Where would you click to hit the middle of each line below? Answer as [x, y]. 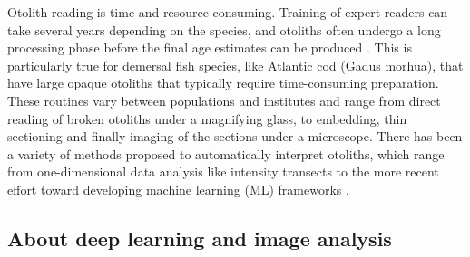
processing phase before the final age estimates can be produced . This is [210, 48]
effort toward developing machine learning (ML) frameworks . [178, 189]
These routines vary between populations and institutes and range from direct [224, 100]
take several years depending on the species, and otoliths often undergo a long [224, 29]
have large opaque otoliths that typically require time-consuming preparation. [223, 83]
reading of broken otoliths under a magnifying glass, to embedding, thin [207, 118]
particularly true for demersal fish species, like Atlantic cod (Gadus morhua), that [235, 65]
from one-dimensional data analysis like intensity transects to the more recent [223, 171]
